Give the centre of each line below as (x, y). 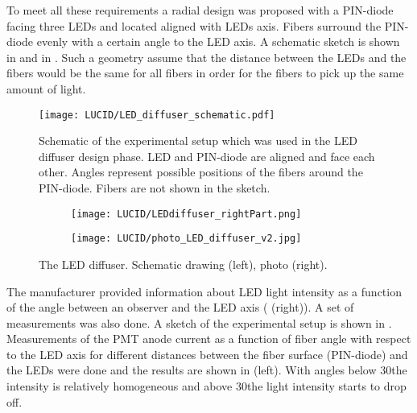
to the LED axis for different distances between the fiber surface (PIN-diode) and (207, 354)
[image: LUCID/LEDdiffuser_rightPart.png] (186, 214)
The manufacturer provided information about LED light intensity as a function (204, 291)
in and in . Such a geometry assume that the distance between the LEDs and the (206, 57)
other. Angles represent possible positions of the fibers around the (201, 172)
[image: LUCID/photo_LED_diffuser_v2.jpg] (186, 239)
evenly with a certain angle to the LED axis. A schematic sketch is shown (218, 41)
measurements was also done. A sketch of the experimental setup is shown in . (199, 322)
